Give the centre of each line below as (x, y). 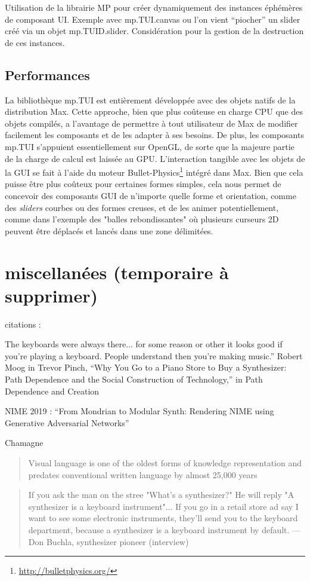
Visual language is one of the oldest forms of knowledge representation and (165, 463)
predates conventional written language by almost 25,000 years (143, 474)
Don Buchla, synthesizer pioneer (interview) (108, 541)
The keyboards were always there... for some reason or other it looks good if (144, 344)
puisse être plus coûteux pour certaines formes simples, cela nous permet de (143, 184)
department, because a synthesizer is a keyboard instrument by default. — (165, 529)
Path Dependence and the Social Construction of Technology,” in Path (134, 379)
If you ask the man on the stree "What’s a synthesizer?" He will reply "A (161, 495)
